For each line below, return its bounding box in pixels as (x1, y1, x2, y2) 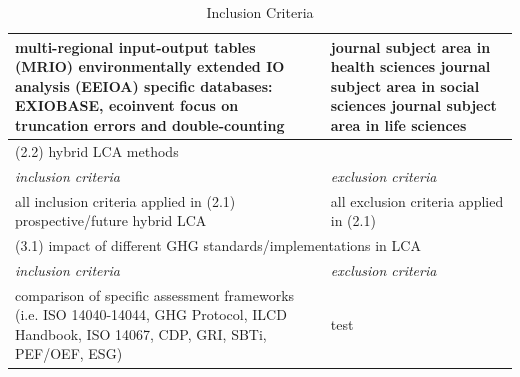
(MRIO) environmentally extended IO (15, 56, 285, 77)
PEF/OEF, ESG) (15, 343, 123, 364)
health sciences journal (330, 56, 491, 77)
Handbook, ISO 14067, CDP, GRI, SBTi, (15, 323, 267, 344)
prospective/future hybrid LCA (15, 210, 207, 231)
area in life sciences (330, 114, 467, 135)
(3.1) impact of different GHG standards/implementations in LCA (15, 234, 421, 255)
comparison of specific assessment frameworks (15, 284, 295, 305)
